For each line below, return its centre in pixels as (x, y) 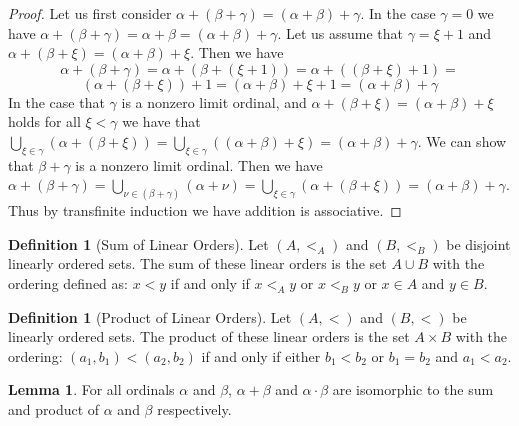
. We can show (462, 140)
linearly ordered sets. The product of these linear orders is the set (209, 336)
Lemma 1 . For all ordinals (91, 389)
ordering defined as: (68, 283)
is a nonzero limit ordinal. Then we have (199, 164)
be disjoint (478, 243)
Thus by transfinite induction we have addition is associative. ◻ (205, 210)
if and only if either (261, 355)
